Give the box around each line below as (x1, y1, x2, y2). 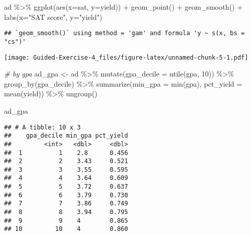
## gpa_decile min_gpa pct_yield (4, 132, 128, 140)
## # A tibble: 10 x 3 (4, 123, 81, 131)
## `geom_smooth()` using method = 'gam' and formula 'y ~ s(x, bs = (4, 30, 245, 37)
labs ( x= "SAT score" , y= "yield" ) (4, 11, 102, 22)
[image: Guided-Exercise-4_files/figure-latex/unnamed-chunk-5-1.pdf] (4, 54, 248, 61)
